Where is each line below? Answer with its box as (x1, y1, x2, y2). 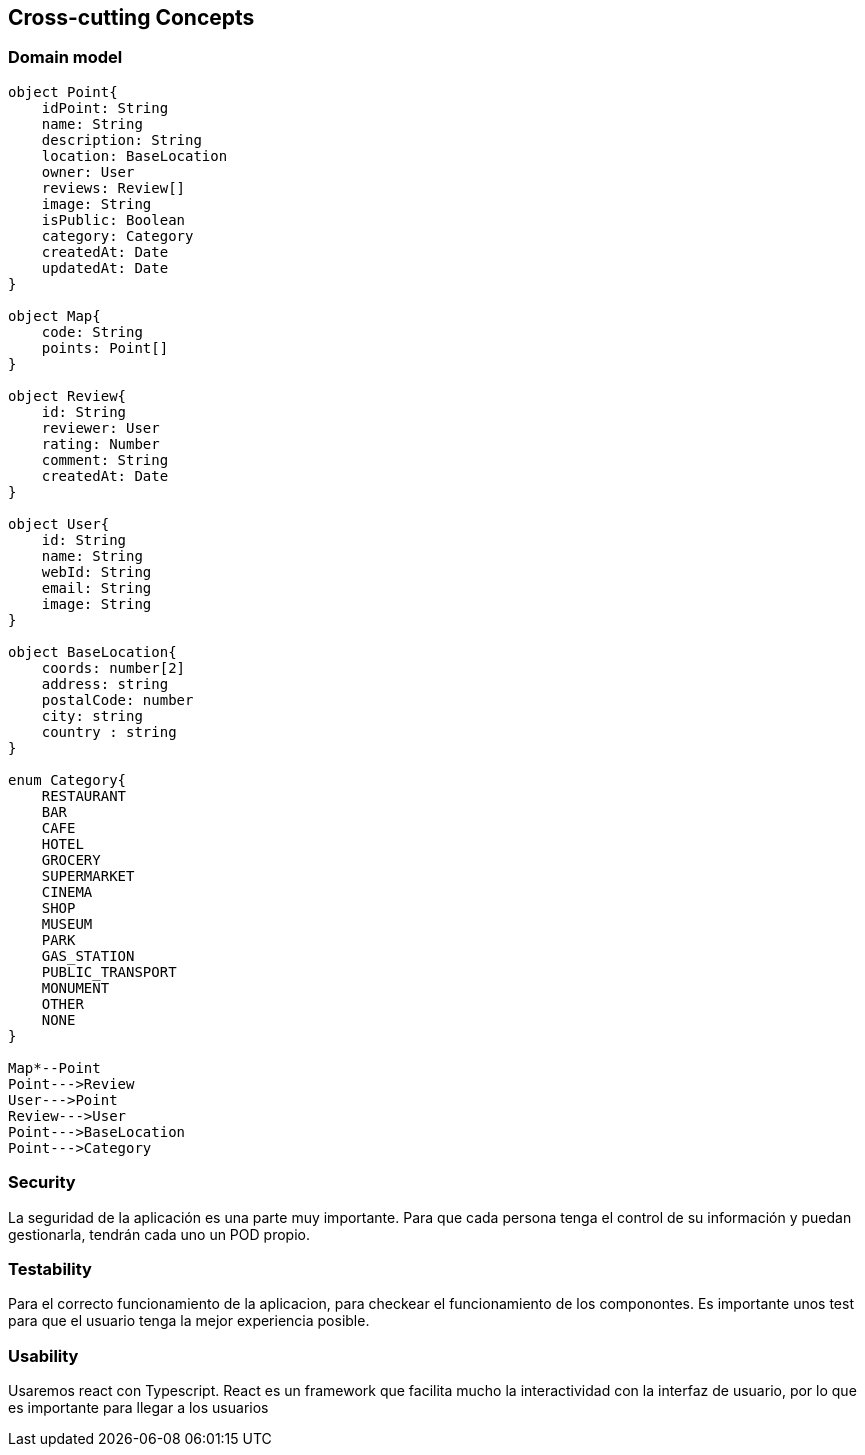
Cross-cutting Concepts (8, 5, 255, 30)
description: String (41, 131, 202, 148)
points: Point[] (41, 339, 169, 356)
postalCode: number (41, 691, 194, 708)
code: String (41, 323, 143, 340)
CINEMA (41, 883, 93, 900)
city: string (41, 707, 143, 724)
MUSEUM (41, 915, 93, 932)
